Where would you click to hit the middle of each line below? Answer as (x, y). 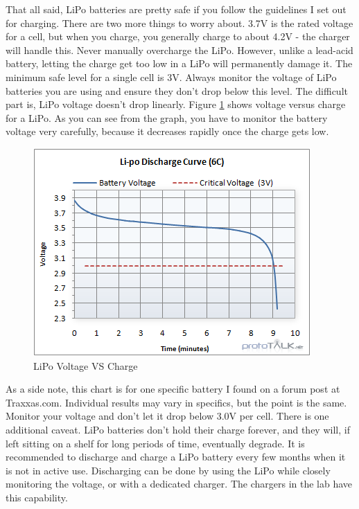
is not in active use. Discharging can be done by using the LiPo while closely (168, 470)
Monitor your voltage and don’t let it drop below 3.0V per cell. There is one (167, 416)
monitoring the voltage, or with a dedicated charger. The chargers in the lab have (179, 484)
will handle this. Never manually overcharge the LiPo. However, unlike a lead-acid (179, 50)
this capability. (37, 497)
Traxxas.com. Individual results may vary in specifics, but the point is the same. (176, 402)
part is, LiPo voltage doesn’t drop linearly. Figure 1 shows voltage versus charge (176, 104)
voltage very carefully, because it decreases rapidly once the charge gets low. (167, 131)
